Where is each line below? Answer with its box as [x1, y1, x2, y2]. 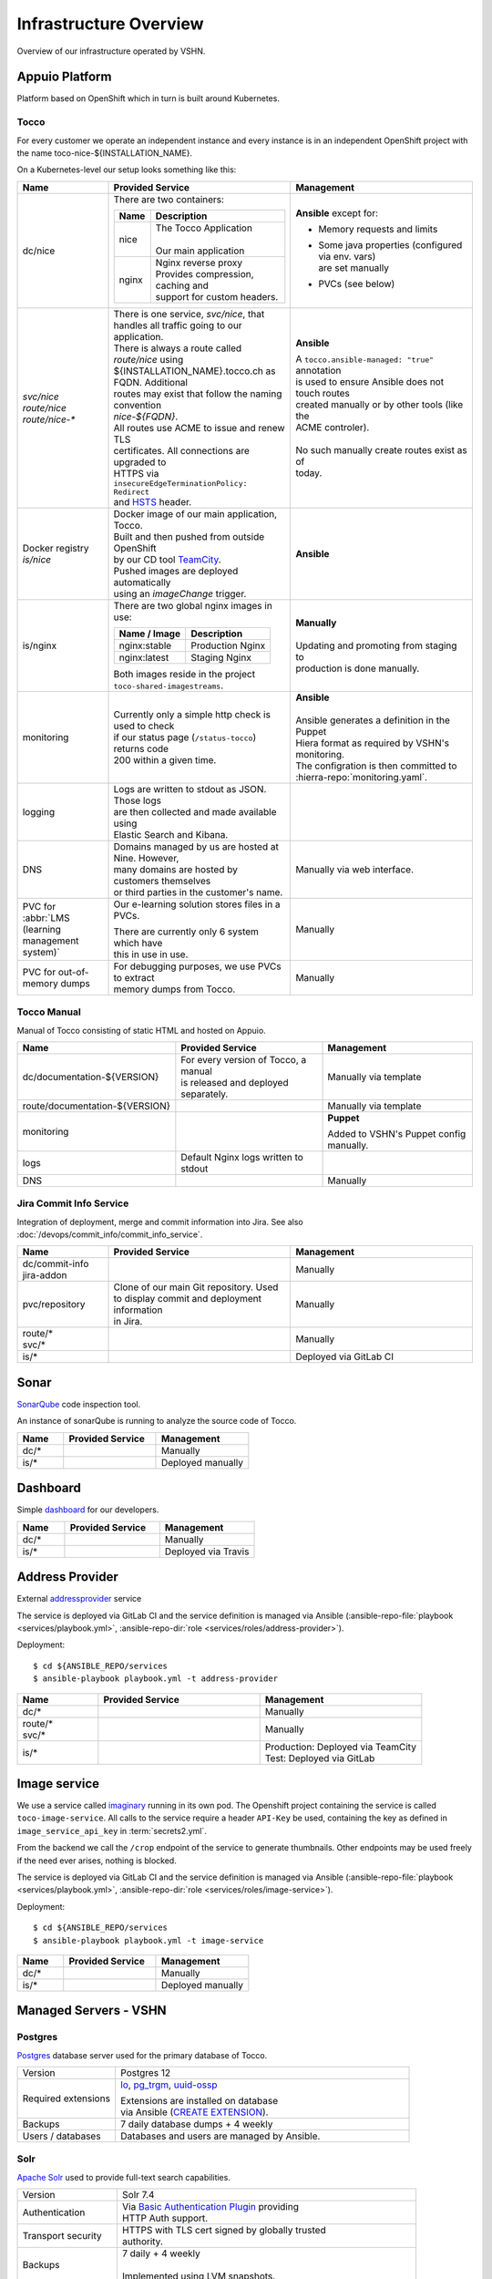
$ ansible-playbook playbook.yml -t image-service [33, 1935, 264, 1945]
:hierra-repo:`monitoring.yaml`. [295, 770, 428, 783]
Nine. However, [113, 851, 179, 864]
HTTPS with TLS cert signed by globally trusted [121, 2224, 327, 2237]
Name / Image [118, 627, 181, 640]
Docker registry [22, 541, 90, 554]
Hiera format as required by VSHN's [295, 737, 450, 749]
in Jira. [113, 1315, 143, 1328]
